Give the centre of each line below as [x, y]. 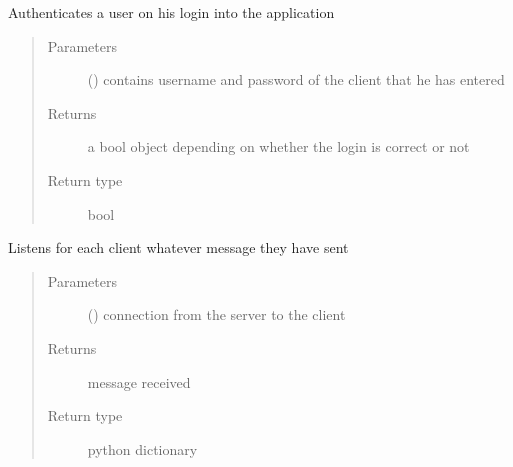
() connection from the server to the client [216, 314]
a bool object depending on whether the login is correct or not [278, 146]
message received [139, 381]
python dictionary [142, 448]
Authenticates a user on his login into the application [171, 12]
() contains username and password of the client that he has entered [296, 79]
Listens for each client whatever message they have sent [178, 247]
